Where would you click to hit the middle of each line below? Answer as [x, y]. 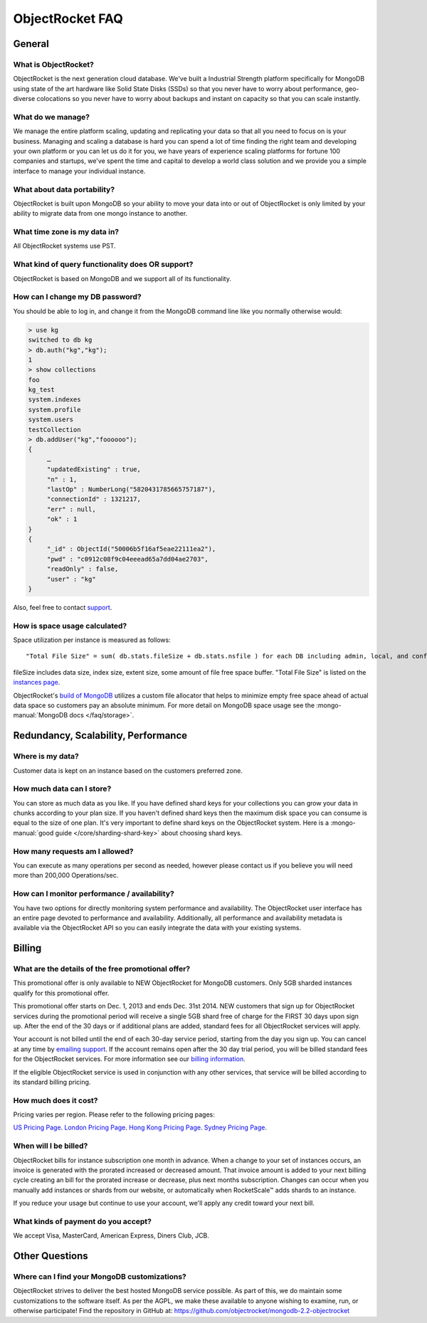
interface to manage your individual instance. [79, 171]
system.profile [54, 410]
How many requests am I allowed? [74, 851]
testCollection [54, 429]
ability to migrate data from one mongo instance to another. [100, 214]
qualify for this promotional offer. [61, 993]
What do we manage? [52, 117]
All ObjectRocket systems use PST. [65, 246]
